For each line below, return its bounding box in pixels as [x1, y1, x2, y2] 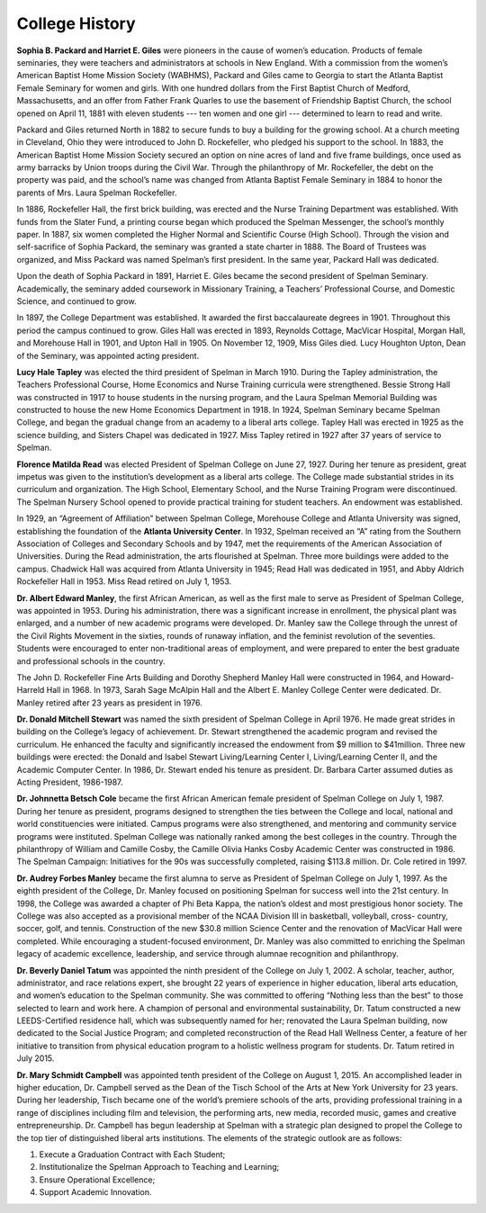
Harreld [16, 685, 45, 696]
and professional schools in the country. [16, 655, 166, 666]
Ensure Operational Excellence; [39, 1174, 156, 1185]
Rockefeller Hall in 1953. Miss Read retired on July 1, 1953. [16, 576, 232, 587]
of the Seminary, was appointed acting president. [16, 350, 200, 361]
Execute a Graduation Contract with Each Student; [39, 1148, 226, 1160]
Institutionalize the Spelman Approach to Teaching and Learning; [39, 1162, 280, 1173]
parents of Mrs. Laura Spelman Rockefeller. [16, 187, 177, 198]
